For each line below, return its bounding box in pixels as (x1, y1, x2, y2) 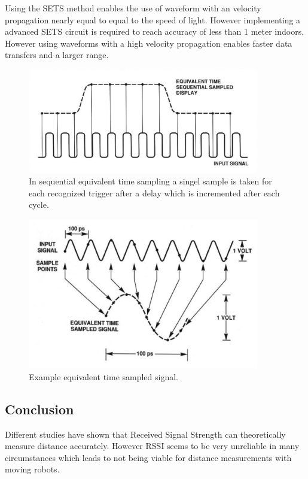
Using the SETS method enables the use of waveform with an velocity (5, 2, 261, 14)
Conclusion (5, 399, 74, 418)
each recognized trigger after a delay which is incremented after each (29, 186, 280, 199)
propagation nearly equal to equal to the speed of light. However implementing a (5, 13, 301, 26)
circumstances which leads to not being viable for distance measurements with (5, 451, 292, 463)
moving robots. (5, 463, 60, 475)
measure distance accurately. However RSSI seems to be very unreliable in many (5, 439, 300, 452)
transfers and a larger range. (5, 48, 109, 61)
